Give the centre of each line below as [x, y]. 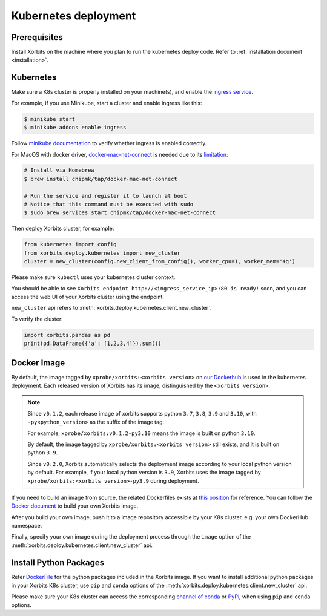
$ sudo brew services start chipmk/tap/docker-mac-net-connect [120, 213]
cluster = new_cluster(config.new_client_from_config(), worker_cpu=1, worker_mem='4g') [160, 261]
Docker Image [38, 363]
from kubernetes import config [71, 244]
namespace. [27, 526]
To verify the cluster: [37, 319]
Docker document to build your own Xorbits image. [75, 506]
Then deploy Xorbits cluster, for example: [63, 228]
